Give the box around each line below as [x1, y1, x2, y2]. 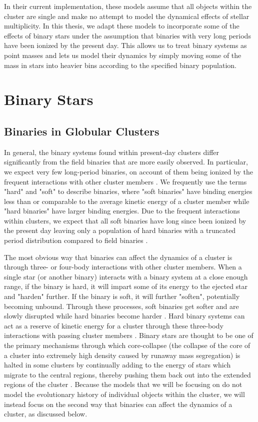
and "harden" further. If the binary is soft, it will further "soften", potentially [4, 291, 240, 301]
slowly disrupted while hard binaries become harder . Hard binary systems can [4, 310, 245, 321]
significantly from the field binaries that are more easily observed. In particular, [4, 156, 248, 167]
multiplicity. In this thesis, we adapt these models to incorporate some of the [4, 20, 239, 31]
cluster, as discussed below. [4, 408, 87, 419]
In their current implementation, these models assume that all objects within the [4, 1, 252, 11]
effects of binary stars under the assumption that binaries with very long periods [4, 30, 251, 40]
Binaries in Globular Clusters [4, 123, 159, 138]
